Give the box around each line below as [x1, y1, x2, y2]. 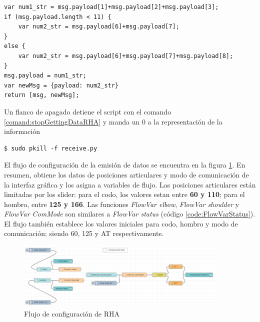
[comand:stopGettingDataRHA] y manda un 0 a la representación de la [4, 116, 222, 126]
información [4, 126, 40, 136]
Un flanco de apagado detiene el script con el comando [4, 106, 171, 116]
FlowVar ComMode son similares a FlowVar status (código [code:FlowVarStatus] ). [4, 208, 255, 219]
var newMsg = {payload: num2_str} [4, 81, 119, 89]
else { [4, 42, 25, 50]
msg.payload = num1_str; [4, 72, 86, 79]
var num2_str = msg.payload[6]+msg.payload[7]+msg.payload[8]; [18, 52, 233, 59]
